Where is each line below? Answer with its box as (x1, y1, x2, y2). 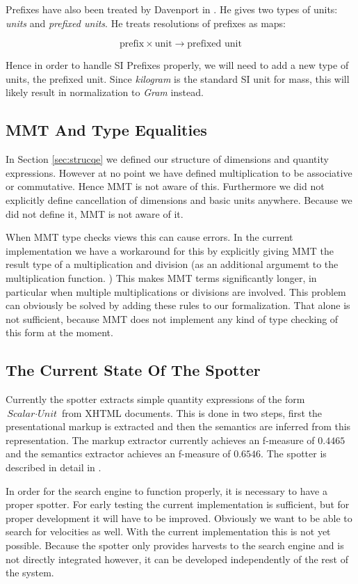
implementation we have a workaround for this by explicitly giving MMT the (6, 243, 334, 258)
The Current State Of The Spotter (6, 359, 261, 381)
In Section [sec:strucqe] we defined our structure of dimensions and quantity (6, 152, 329, 166)
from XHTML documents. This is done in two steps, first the (62, 405, 323, 420)
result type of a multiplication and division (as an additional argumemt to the (6, 257, 339, 271)
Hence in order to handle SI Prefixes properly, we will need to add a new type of (6, 58, 349, 72)
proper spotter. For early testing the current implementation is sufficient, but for (6, 497, 350, 512)
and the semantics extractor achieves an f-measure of (6, 446, 231, 461)
